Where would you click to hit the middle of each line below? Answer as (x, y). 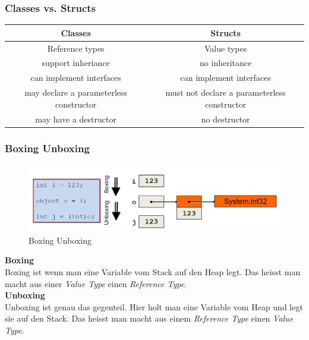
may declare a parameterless (76, 92)
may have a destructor (76, 119)
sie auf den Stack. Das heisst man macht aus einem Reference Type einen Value (149, 318)
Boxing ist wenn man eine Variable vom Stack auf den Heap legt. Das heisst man (153, 272)
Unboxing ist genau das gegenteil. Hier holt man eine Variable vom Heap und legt (154, 306)
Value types (226, 48)
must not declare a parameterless (226, 92)
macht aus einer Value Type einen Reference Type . (96, 283)
